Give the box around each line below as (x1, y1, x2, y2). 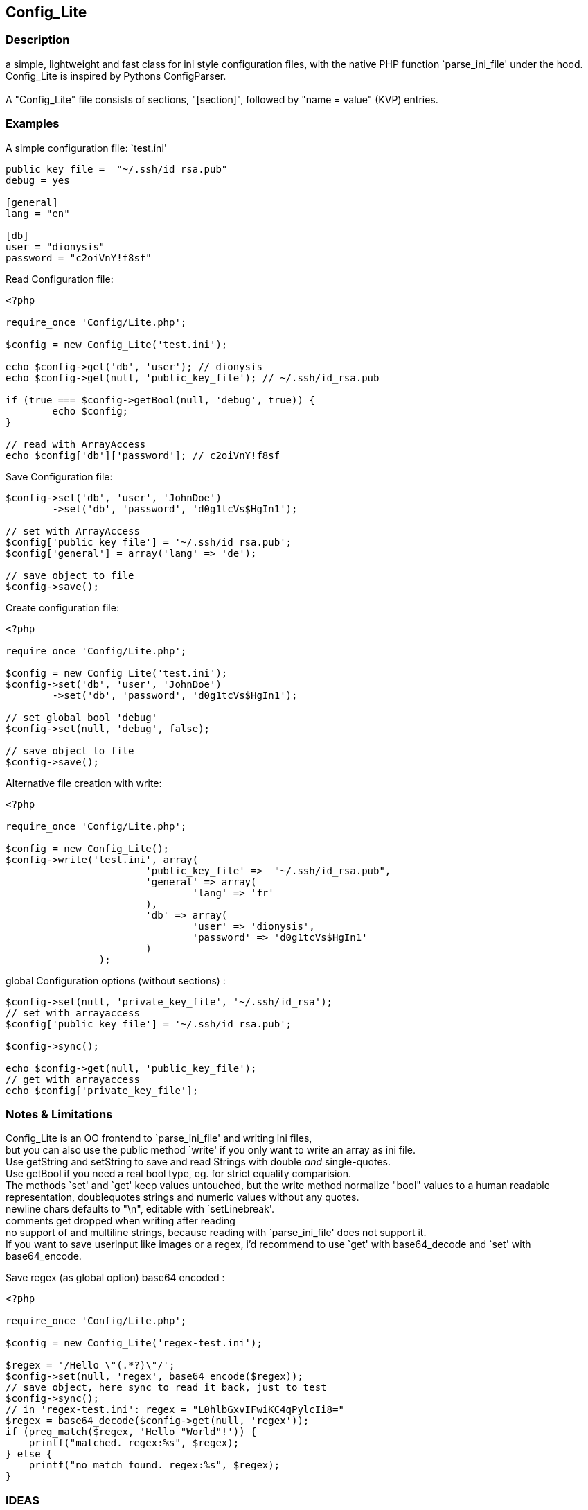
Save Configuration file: (6, 470, 113, 483)
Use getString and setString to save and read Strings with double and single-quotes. (6, 1156, 391, 1168)
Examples (6, 116, 60, 131)
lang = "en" (6, 207, 70, 219)
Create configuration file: (6, 601, 119, 614)
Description (6, 33, 70, 47)
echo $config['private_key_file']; (6, 1084, 199, 1096)
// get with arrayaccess (6, 1073, 140, 1085)
